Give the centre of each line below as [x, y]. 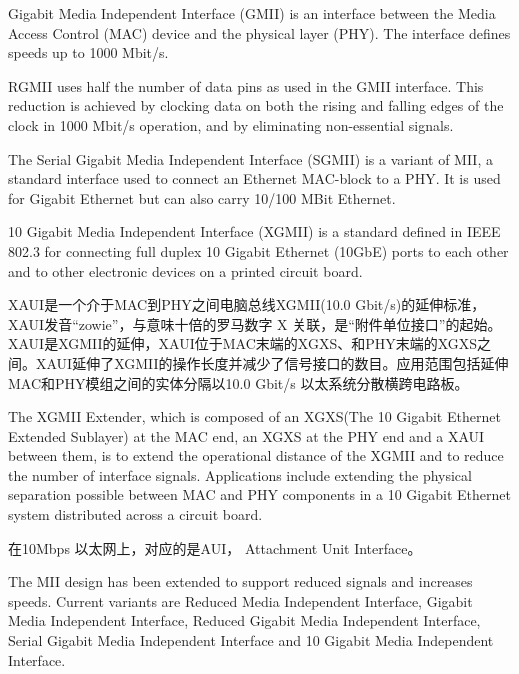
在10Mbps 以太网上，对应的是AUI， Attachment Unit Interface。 [215, 547]
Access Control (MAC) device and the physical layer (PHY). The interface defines [259, 32]
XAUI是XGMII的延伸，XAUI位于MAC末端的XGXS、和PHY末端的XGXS [243, 343]
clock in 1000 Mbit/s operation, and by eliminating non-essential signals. [231, 124]
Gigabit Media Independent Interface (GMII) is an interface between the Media [252, 13]
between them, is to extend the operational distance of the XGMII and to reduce [256, 455]
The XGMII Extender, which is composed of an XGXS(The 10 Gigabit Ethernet [254, 416]
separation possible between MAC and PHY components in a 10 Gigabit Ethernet [259, 494]
